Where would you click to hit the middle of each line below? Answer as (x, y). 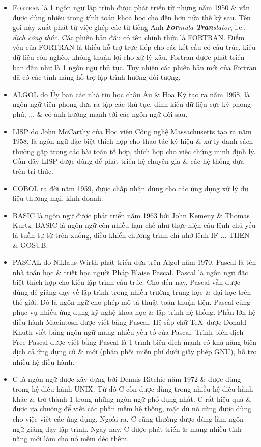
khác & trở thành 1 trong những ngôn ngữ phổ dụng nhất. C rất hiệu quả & (132, 398)
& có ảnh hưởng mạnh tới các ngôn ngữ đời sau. (112, 114)
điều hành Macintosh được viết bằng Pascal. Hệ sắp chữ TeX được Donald (129, 322)
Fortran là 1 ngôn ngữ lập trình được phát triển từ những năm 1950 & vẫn (131, 7)
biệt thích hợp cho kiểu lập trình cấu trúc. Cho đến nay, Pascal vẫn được (126, 282)
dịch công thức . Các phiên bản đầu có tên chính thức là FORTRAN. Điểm (128, 37)
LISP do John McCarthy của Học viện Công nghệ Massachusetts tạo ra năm (132, 131)
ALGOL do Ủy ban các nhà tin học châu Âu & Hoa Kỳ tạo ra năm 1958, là (131, 94)
